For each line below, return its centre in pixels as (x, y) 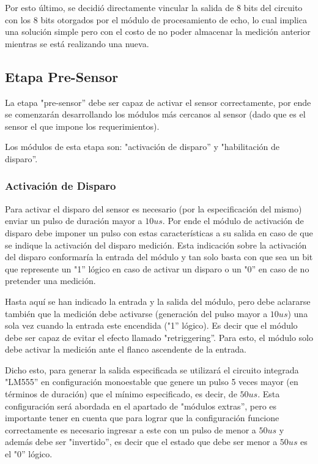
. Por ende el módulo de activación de (233, 221)
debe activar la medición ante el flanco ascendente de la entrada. (126, 349)
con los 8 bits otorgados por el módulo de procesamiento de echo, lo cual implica (156, 19)
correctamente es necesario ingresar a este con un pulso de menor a (131, 429)
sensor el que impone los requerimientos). (82, 126)
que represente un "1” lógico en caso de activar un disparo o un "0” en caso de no (157, 268)
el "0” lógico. (29, 454)
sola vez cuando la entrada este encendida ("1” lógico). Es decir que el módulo (151, 325)
